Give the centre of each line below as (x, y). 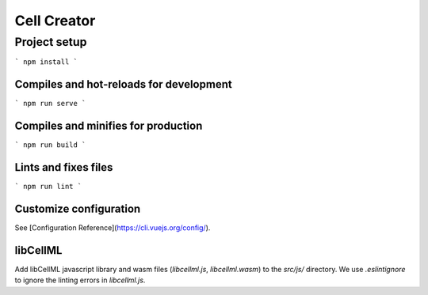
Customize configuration (78, 208)
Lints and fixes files (64, 167)
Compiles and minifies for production (109, 126)
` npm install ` (46, 62)
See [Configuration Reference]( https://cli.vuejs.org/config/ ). (113, 228)
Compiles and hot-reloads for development (124, 84)
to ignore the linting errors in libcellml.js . (80, 280)
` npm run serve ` (50, 104)
